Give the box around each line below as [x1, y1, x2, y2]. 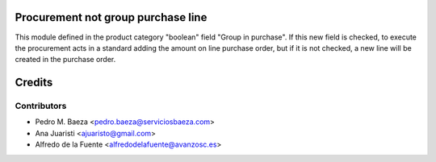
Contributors [15, 101, 67, 112]
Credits [15, 76, 53, 89]
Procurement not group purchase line [15, 10, 208, 24]
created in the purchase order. [15, 55, 116, 64]
